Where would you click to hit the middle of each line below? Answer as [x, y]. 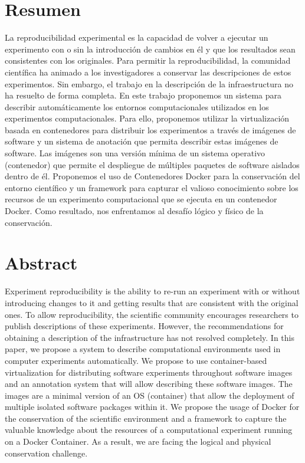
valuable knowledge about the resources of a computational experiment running [149, 430]
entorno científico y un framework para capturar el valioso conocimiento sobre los [152, 187]
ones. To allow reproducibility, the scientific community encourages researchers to [152, 314]
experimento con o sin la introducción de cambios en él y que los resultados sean [150, 49]
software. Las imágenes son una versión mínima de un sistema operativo [135, 153]
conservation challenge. [46, 453]
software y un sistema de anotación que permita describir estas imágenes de [142, 141]
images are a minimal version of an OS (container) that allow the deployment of [150, 395]
